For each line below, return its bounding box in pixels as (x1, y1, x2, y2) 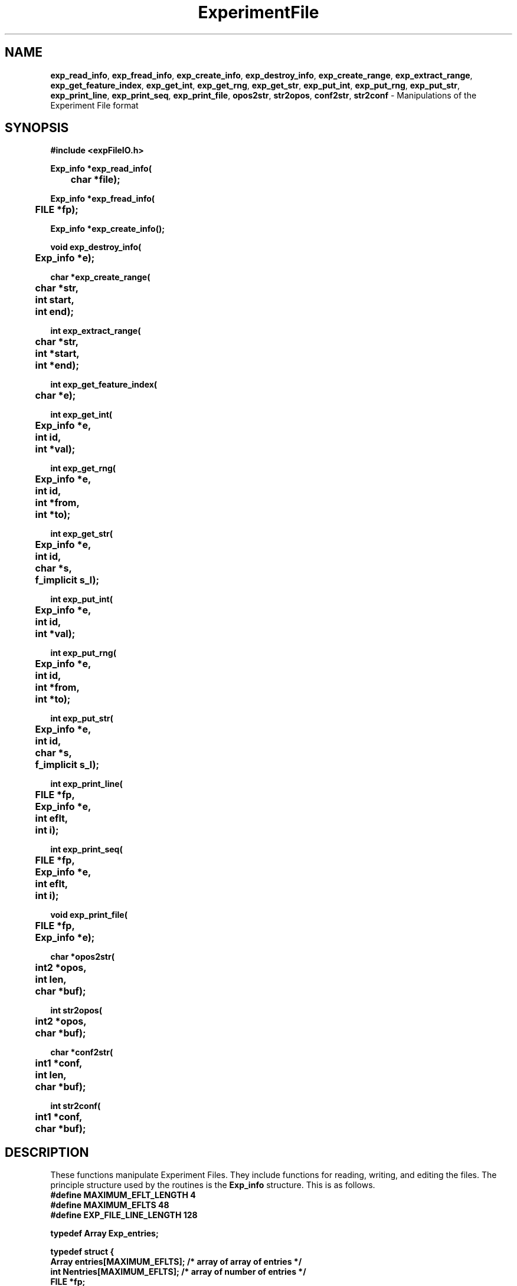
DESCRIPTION (5, 1144, 89, 1160)
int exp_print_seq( (50, 844, 123, 855)
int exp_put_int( (50, 594, 113, 605)
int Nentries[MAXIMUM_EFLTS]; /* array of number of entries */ (50, 1267, 306, 1277)
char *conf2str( (50, 1047, 113, 1058)
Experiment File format (50, 100, 139, 110)
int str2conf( (50, 1101, 101, 1111)
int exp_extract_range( (50, 326, 141, 336)
